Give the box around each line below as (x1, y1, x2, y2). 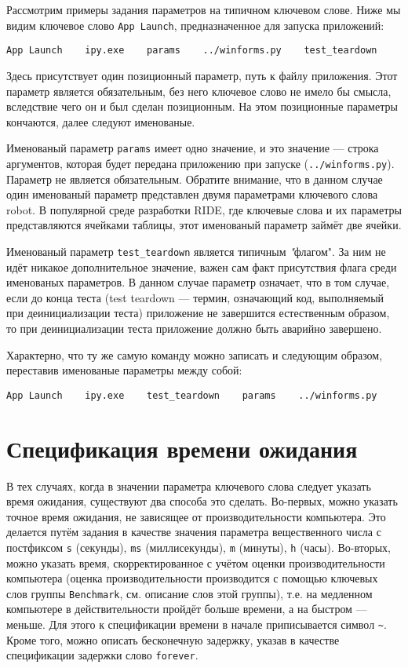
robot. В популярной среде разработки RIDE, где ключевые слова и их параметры (6, 201, 402, 217)
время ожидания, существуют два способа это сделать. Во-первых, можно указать (6, 493, 398, 509)
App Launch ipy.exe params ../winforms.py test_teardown (6, 45, 377, 57)
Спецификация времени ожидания (6, 432, 358, 464)
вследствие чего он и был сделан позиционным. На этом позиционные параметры (6, 98, 398, 115)
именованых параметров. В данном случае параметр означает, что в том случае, (6, 274, 390, 290)
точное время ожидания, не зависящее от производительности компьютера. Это (6, 508, 386, 524)
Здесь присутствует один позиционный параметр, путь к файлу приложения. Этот (6, 67, 398, 83)
